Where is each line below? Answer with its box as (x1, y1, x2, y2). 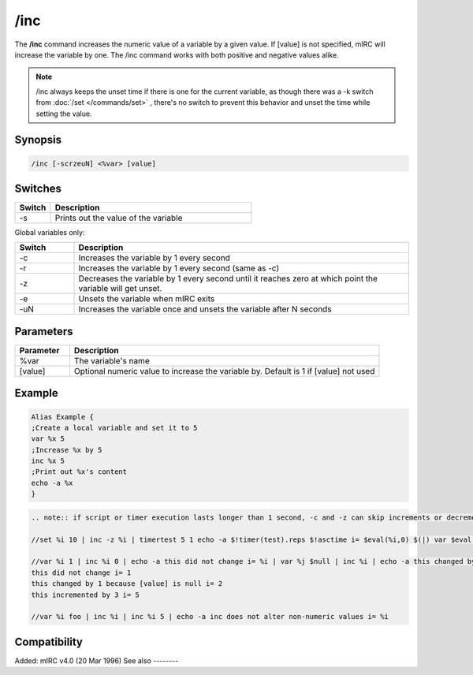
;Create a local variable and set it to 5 (31, 423, 198, 432)
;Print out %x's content (31, 468, 128, 476)
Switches (14, 181, 62, 195)
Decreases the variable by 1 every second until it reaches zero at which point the (78, 273, 378, 284)
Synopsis (14, 133, 62, 147)
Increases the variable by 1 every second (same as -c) (78, 263, 280, 274)
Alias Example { (31, 412, 95, 421)
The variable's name (73, 355, 150, 366)
